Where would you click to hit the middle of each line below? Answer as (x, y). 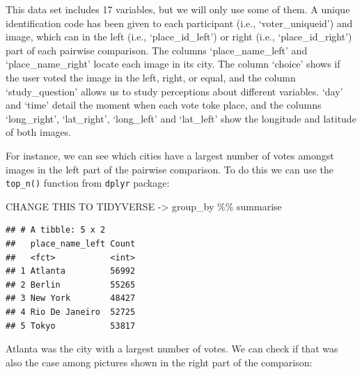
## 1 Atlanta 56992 (71, 271)
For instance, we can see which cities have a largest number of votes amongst (170, 155)
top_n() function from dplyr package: (88, 183)
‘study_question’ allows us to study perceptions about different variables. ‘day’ (174, 91)
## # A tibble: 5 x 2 (56, 230)
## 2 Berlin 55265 (71, 285)
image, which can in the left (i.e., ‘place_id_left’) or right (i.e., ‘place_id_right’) (179, 37)
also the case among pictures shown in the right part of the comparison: (159, 362)
